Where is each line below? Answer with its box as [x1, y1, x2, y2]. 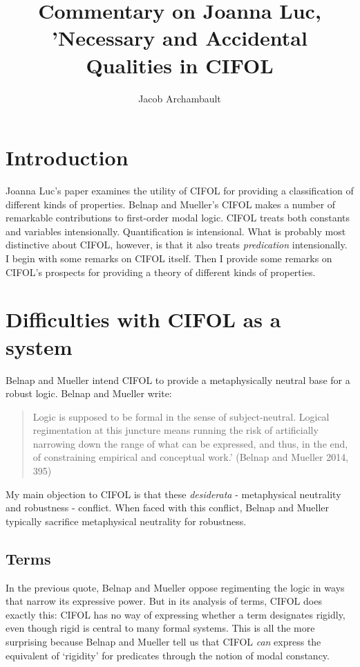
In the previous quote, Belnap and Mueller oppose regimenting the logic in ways [6, 580, 345, 594]
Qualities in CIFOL [86, 51, 274, 79]
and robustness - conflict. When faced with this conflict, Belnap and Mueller [6, 500, 330, 515]
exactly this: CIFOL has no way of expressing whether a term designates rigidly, [6, 607, 345, 621]
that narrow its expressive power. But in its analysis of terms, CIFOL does [6, 594, 322, 608]
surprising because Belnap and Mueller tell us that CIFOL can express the [6, 634, 321, 649]
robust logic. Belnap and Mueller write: [6, 386, 172, 401]
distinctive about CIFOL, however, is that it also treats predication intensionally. [6, 237, 348, 252]
